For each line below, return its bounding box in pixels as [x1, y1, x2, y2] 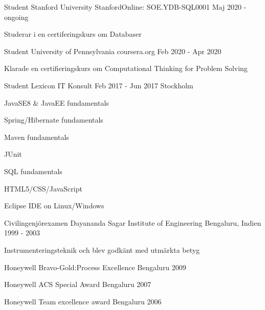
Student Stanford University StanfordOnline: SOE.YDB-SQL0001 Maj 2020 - [4, 2, 247, 12]
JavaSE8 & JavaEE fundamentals [4, 97, 109, 108]
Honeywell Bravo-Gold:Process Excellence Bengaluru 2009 [4, 261, 186, 272]
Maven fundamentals [4, 131, 69, 142]
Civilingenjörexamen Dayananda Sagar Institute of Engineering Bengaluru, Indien [4, 217, 261, 228]
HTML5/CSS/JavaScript [4, 183, 82, 194]
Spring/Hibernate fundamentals [4, 114, 103, 125]
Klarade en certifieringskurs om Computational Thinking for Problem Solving [4, 63, 248, 74]
